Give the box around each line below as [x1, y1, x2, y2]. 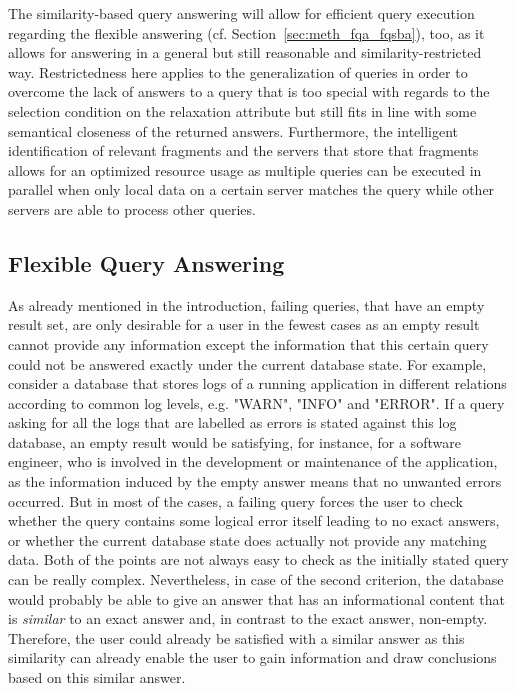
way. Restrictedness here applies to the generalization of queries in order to [8, 61, 468, 82]
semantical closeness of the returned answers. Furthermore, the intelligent [8, 120, 459, 141]
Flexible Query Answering [8, 247, 285, 278]
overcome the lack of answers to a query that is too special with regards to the [8, 81, 490, 102]
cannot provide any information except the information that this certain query [8, 333, 489, 354]
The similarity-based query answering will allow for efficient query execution [8, 3, 475, 23]
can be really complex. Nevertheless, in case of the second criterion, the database [8, 569, 504, 590]
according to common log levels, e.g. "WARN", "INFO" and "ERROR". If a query [8, 392, 505, 413]
